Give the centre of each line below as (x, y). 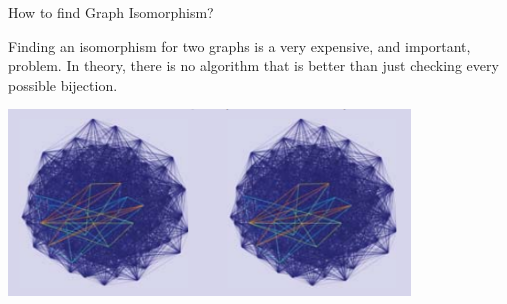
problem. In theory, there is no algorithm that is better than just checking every (253, 65)
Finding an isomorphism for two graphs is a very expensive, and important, (239, 45)
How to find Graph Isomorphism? (111, 12)
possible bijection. (63, 84)
